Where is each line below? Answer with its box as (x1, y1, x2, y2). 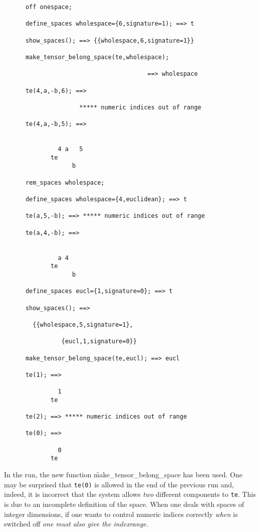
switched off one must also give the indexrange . (4, 518, 148, 529)
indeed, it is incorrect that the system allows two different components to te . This (4, 489, 256, 499)
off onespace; (25, 4, 73, 11)
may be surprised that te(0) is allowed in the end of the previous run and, (4, 479, 234, 489)
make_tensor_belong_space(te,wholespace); (25, 53, 169, 61)
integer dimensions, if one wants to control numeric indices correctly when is (4, 508, 238, 519)
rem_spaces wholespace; (25, 179, 105, 186)
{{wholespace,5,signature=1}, (33, 321, 133, 328)
